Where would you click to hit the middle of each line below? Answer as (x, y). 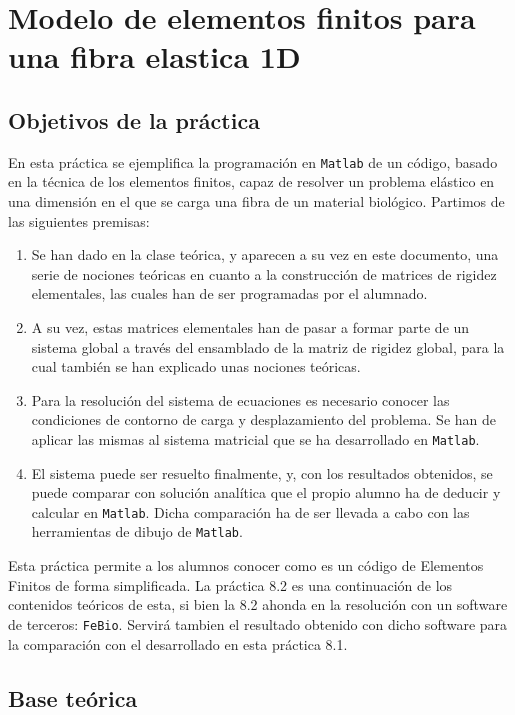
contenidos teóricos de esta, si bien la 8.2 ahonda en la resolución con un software (258, 604)
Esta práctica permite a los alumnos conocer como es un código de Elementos (246, 565)
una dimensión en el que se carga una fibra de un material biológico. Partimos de (256, 201)
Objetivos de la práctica (134, 119)
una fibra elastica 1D (154, 56)
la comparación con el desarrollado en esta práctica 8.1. (178, 643)
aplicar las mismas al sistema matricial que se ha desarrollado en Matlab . (255, 438)
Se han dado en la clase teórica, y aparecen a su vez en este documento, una (265, 254)
